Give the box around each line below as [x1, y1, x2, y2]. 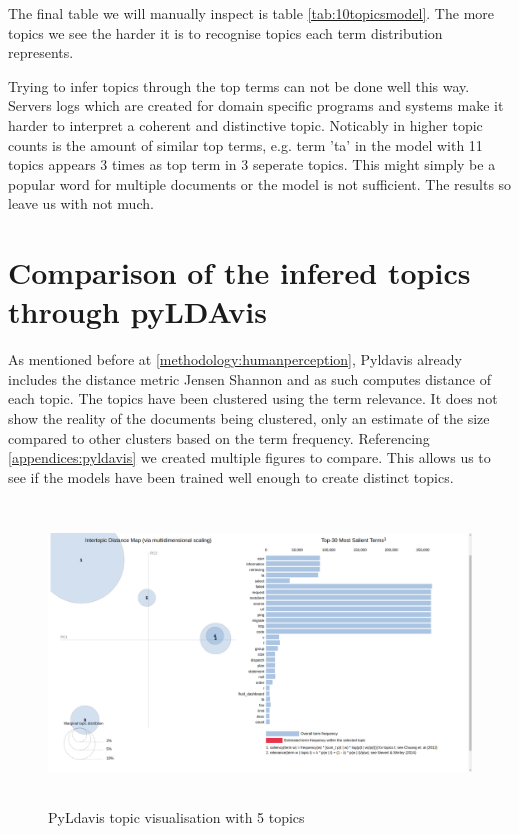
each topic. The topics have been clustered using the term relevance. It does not [8, 388, 498, 409]
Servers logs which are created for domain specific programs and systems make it [8, 95, 504, 116]
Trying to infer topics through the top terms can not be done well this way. [8, 75, 470, 96]
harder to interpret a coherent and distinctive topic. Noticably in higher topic [8, 114, 483, 135]
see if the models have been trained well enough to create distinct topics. [8, 466, 454, 487]
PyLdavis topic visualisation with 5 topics [48, 807, 305, 828]
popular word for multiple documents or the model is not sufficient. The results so [8, 173, 512, 194]
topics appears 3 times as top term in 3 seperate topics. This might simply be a [8, 154, 496, 175]
